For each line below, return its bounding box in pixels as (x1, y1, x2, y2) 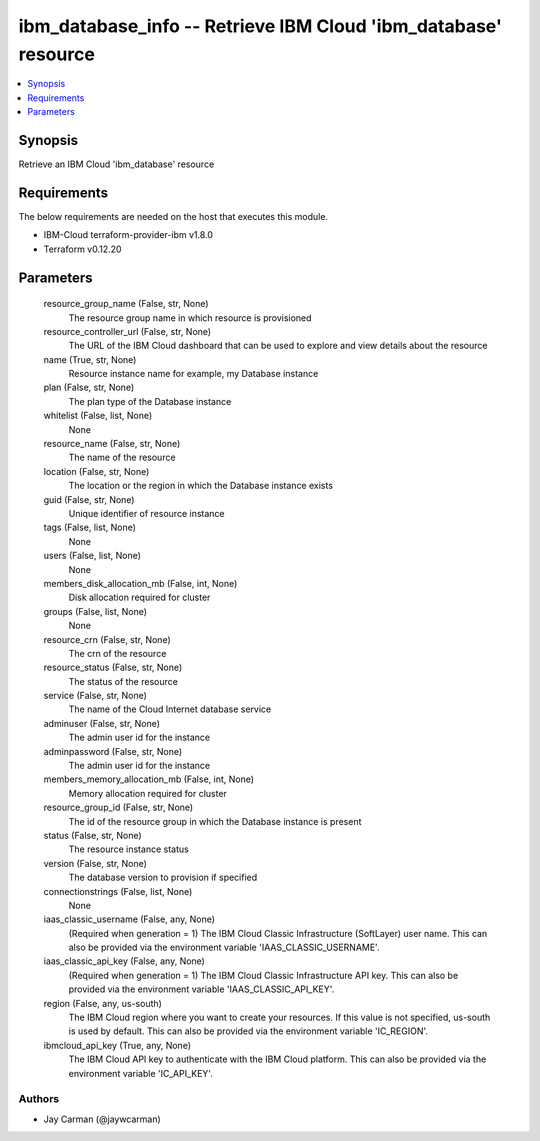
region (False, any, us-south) (43, 997, 162, 1009)
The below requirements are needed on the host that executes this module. (18, 210, 329, 222)
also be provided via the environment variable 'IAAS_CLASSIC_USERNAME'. (68, 941, 380, 954)
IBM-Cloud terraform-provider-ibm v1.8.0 (43, 229, 214, 241)
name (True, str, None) (43, 353, 137, 365)
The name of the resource (68, 451, 176, 464)
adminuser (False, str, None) (43, 717, 160, 729)
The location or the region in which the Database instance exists (68, 480, 334, 492)
